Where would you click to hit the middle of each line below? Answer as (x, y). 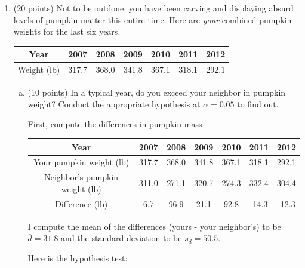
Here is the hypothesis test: (78, 258)
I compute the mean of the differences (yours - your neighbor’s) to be (154, 226)
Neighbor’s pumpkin (81, 177)
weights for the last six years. (67, 31)
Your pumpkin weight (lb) (81, 162)
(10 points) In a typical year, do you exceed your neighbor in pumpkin (157, 92)
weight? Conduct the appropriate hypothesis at (114, 104)
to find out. (258, 104)
